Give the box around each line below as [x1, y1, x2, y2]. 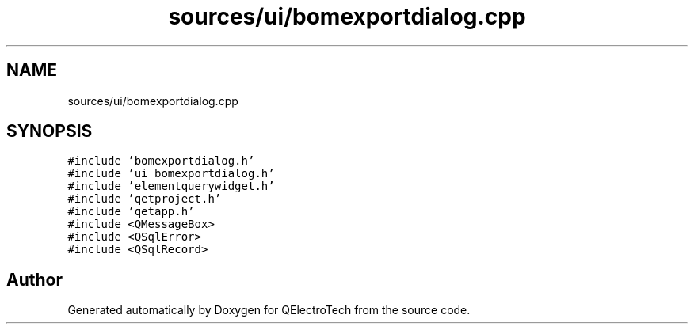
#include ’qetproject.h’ [67, 192, 222, 206]
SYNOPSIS [6, 121, 93, 142]
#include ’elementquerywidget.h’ [67, 180, 275, 193]
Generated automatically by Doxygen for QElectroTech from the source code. [67, 303, 471, 317]
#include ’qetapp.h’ [67, 205, 195, 218]
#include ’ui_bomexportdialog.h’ [67, 167, 275, 180]
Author [6, 269, 63, 290]
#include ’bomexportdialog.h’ [67, 154, 255, 168]
